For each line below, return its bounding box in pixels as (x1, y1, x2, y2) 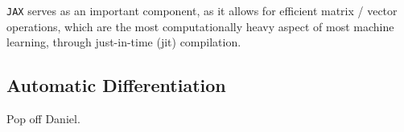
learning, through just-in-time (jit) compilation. (6, 34, 241, 50)
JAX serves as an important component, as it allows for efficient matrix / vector (6, 2, 398, 18)
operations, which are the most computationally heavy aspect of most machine (6, 18, 394, 34)
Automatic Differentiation (6, 73, 226, 98)
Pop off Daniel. (6, 110, 80, 127)
